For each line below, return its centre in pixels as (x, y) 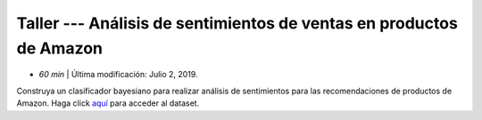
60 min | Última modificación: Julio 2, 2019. (118, 75)
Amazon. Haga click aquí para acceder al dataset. (108, 103)
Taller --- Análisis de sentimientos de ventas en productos (237, 23)
